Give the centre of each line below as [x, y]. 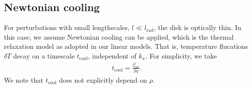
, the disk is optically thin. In [197, 27]
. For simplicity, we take [181, 55]
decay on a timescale [44, 55]
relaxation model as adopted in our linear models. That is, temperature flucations [126, 46]
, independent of [112, 55]
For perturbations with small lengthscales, [67, 27]
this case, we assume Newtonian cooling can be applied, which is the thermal [119, 37]
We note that [24, 80]
